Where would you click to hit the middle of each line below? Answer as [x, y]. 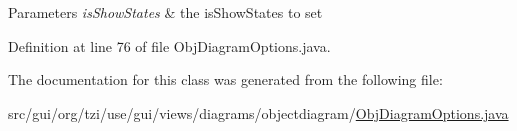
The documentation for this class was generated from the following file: [225, 79]
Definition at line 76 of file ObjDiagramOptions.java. [169, 45]
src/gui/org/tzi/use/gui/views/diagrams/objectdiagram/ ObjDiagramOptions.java [258, 112]
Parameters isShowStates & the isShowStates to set [165, 12]
